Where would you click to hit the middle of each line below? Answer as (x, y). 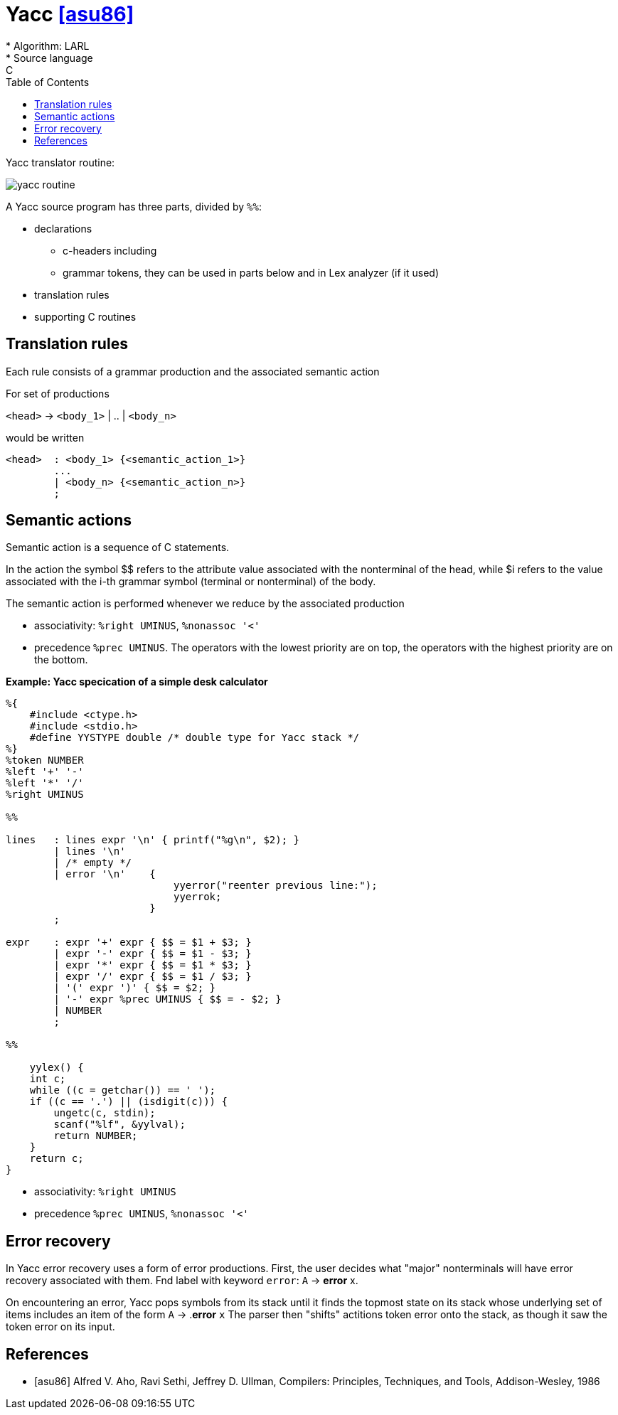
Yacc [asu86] (70, 14)
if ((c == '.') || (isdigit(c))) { (128, 1102)
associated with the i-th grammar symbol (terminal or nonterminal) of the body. (191, 582)
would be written (45, 437)
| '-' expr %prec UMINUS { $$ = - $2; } (167, 999)
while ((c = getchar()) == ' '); (123, 1090)
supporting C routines (85, 316)
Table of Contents (48, 82)
